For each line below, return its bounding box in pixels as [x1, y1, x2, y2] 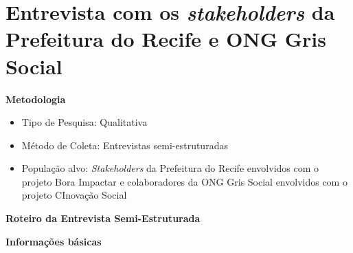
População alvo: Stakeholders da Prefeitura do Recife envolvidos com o [21, 161, 319, 175]
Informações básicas [5, 234, 102, 248]
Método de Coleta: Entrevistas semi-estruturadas [21, 137, 228, 152]
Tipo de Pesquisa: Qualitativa [21, 115, 148, 129]
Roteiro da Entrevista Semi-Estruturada [5, 211, 201, 225]
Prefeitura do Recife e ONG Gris [5, 25, 326, 53]
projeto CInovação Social [21, 188, 127, 202]
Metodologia [5, 91, 66, 106]
